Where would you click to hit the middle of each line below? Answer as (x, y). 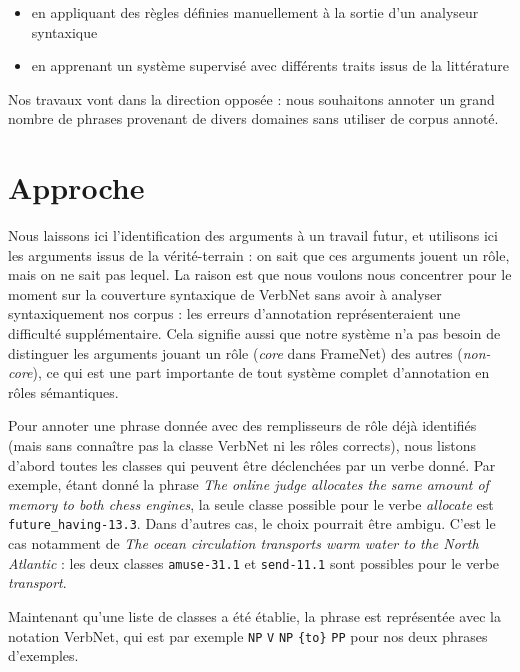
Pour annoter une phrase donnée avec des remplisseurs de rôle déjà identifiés (242, 425)
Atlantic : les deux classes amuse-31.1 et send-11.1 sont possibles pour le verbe (254, 562)
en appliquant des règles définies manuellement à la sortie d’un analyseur (255, 12)
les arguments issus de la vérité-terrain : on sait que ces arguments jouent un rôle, (259, 254)
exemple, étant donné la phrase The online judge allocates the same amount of (248, 484)
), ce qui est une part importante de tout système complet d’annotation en (261, 372)
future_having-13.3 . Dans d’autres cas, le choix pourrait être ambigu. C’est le (252, 523)
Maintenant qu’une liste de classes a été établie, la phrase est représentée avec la (254, 615)
